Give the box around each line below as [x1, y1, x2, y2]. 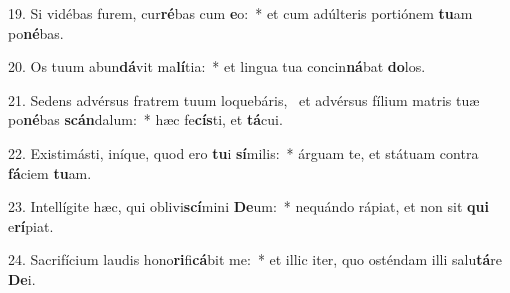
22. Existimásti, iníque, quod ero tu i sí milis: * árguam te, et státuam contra [8, 142, 479, 163]
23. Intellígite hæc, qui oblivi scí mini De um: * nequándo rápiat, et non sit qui [8, 196, 489, 217]
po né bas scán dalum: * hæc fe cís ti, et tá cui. [8, 109, 283, 130]
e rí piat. [8, 215, 54, 236]
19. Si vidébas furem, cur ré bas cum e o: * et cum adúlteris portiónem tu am [8, 3, 473, 23]
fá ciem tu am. [8, 162, 92, 183]
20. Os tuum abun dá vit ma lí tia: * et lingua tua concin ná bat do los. [8, 56, 426, 77]
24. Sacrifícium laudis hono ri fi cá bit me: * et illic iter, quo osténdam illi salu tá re [8, 249, 503, 270]
